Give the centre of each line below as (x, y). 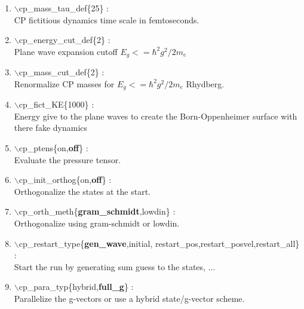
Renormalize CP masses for (64, 83)
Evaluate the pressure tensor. (67, 159)
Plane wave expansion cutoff (66, 51)
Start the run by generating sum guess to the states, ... (115, 266)
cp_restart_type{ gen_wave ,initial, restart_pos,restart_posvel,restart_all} (159, 243)
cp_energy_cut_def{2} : (65, 40)
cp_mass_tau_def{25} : (64, 8)
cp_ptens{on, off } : (53, 148)
